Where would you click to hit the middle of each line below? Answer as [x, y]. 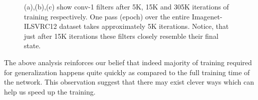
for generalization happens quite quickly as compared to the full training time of [127, 72]
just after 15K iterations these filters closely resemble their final [121, 36]
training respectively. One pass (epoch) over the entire [107, 16]
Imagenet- [207, 16]
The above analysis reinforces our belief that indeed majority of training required [128, 62]
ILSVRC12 [41, 26]
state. [32, 46]
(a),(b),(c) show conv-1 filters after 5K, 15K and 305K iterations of [127, 6]
